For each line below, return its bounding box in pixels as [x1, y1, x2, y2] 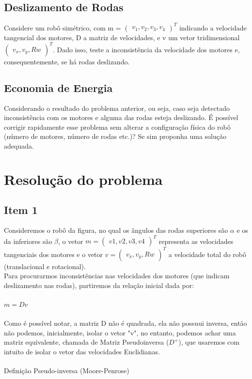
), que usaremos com [178, 337, 240, 347]
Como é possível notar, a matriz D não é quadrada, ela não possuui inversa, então [4, 318, 247, 328]
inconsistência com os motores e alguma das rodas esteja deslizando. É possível [4, 112, 238, 122]
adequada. [4, 140, 34, 151]
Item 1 [4, 202, 38, 217]
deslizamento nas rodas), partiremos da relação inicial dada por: [4, 280, 194, 290]
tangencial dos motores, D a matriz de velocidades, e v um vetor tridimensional [4, 32, 240, 42]
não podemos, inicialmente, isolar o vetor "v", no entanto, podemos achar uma [4, 327, 236, 337]
